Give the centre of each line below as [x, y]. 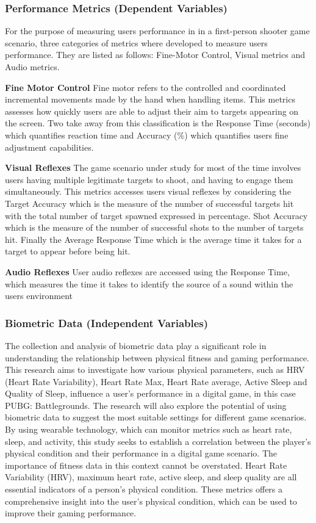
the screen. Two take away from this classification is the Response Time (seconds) [158, 123]
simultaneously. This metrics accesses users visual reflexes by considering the [148, 191]
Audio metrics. [32, 67]
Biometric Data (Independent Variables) [107, 323]
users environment [39, 296]
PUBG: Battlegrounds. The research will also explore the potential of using [146, 405]
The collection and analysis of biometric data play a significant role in [136, 345]
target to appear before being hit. [68, 251]
